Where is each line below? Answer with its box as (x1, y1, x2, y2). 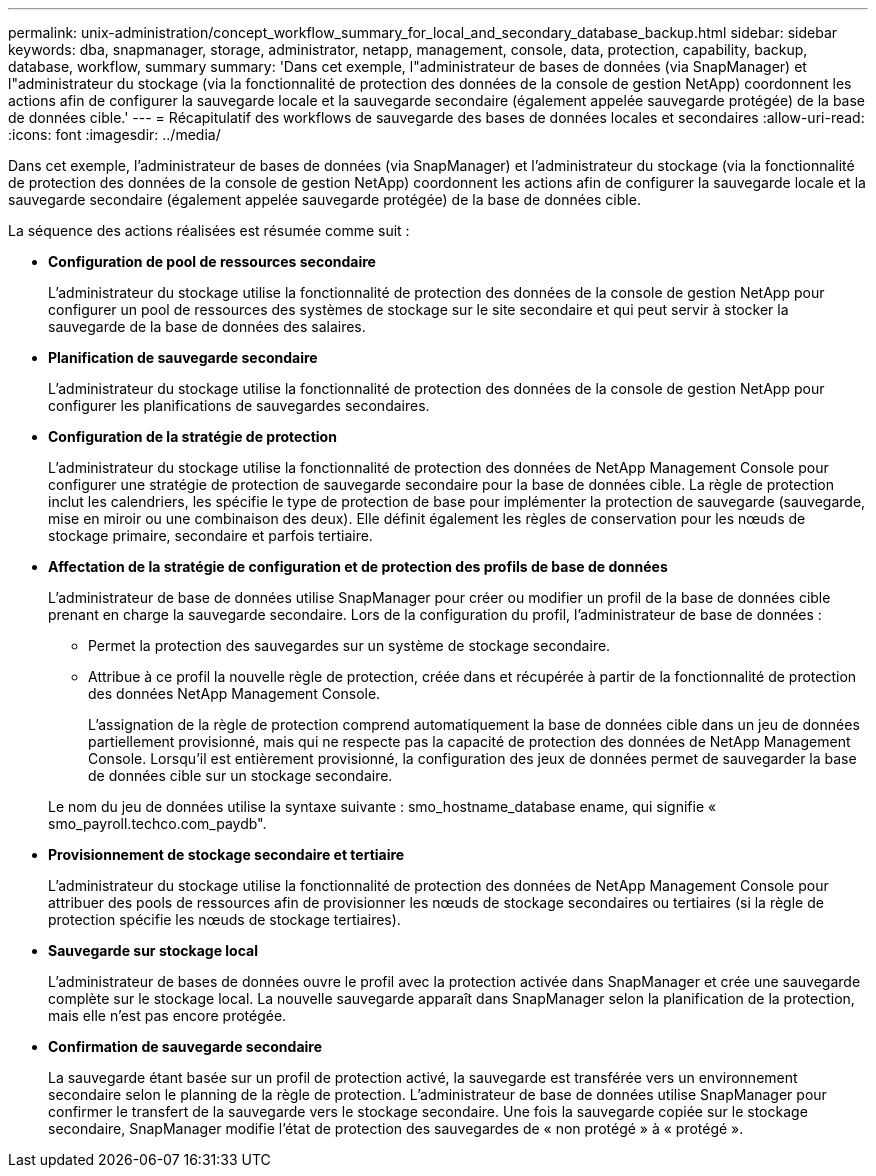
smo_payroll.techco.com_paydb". (48, 815, 267, 832)
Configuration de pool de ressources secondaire (48, 253, 376, 270)
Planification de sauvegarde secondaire (48, 349, 318, 366)
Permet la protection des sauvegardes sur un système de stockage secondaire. (88, 637, 611, 654)
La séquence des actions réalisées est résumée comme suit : (8, 222, 410, 239)
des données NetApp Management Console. (88, 685, 381, 702)
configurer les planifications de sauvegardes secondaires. (48, 397, 430, 414)
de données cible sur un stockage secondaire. (88, 767, 393, 784)
